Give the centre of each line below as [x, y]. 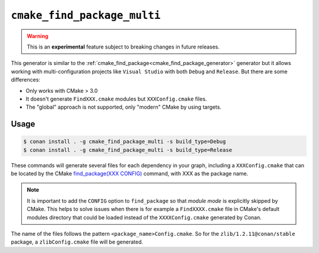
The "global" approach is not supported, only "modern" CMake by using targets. [123, 107]
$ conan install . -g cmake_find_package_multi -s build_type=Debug [125, 142]
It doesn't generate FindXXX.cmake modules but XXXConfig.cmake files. [116, 99]
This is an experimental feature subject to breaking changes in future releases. [123, 47]
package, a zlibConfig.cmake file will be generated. [77, 242]
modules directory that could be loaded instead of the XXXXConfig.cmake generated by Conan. [144, 217]
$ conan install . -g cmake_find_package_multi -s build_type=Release [128, 150]
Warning [38, 36]
